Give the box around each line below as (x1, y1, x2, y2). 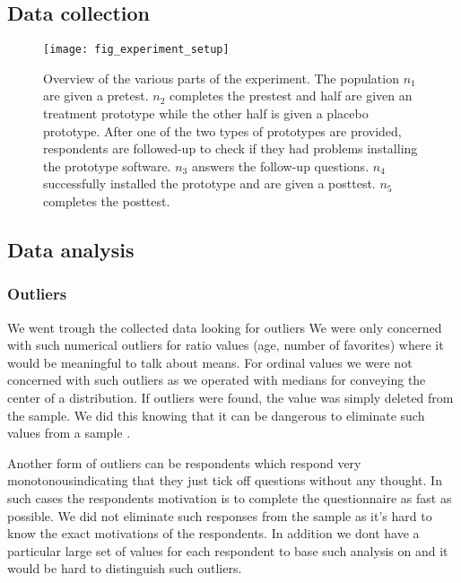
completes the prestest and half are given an (170, 86, 413, 105)
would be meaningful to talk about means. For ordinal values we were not (7, 352, 413, 371)
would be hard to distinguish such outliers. (7, 559, 242, 578)
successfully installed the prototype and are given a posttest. (43, 174, 376, 193)
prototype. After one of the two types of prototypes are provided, (43, 121, 402, 140)
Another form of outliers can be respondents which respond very (7, 453, 361, 472)
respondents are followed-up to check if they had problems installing (43, 139, 418, 158)
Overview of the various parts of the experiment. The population (43, 68, 399, 87)
